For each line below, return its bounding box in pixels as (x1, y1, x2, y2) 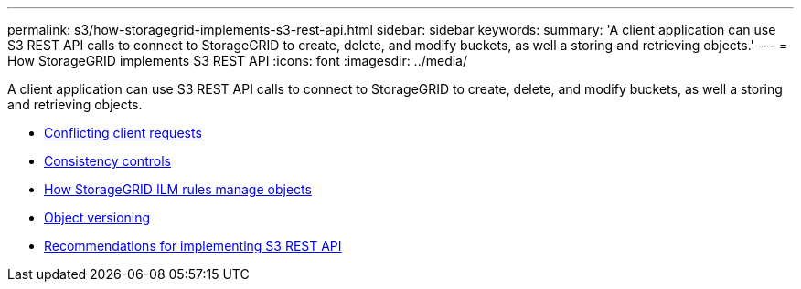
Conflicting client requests (44, 125, 202, 140)
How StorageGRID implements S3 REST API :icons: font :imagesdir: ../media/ (7, 53, 468, 68)
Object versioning (44, 210, 151, 225)
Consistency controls (44, 153, 171, 169)
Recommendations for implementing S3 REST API (44, 238, 342, 253)
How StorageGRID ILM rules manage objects (44, 181, 312, 197)
